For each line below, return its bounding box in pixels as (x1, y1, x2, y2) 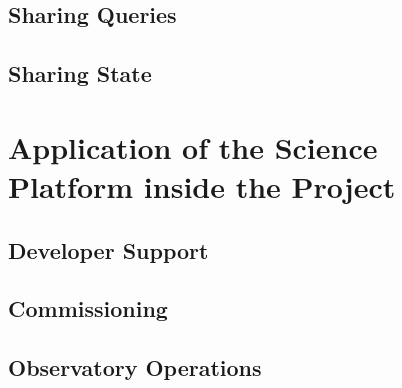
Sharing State (8, 58, 152, 89)
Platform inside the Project (8, 165, 396, 206)
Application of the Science (8, 126, 378, 167)
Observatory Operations (8, 352, 262, 383)
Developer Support (8, 234, 209, 265)
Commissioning (8, 293, 168, 324)
